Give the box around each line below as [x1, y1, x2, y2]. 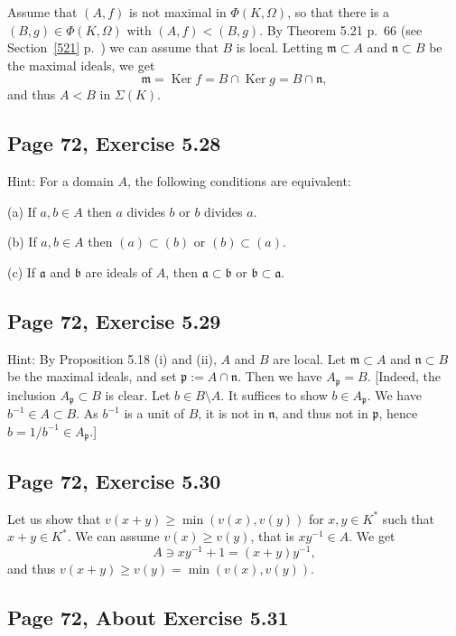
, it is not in [198, 404, 265, 423]
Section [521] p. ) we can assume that [7, 38, 219, 57]
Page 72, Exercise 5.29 [7, 306, 221, 334]
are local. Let [273, 349, 347, 368]
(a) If [7, 201, 36, 220]
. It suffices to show [220, 385, 328, 404]
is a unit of [124, 404, 185, 423]
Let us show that [7, 509, 101, 528]
